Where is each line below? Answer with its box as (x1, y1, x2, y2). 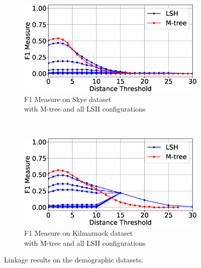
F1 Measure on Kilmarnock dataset (24, 228, 133, 238)
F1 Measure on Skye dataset (24, 93, 112, 104)
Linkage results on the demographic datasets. (4, 254, 144, 265)
